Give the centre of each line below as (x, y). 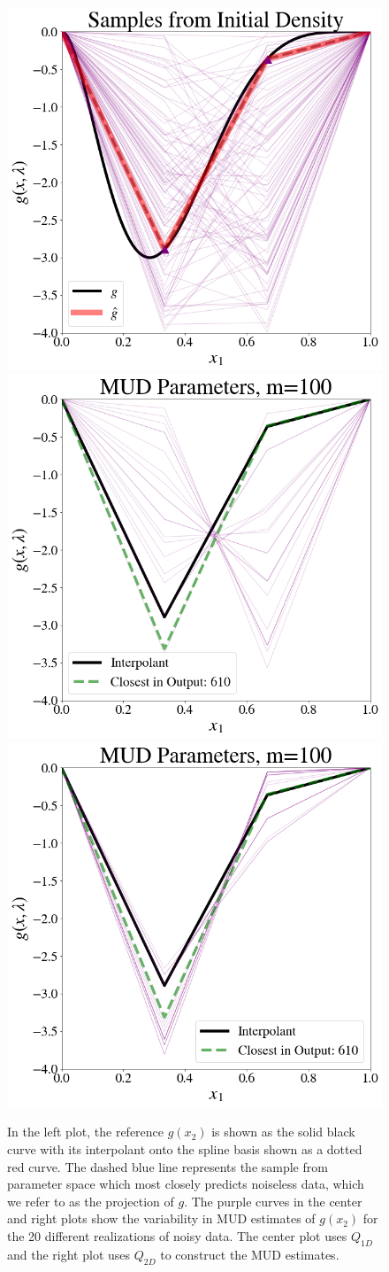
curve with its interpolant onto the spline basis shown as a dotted (185, 1148)
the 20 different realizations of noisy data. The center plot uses (177, 1235)
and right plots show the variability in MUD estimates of (161, 1218)
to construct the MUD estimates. (250, 1254)
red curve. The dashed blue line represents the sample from (168, 1166)
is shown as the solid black (283, 1132)
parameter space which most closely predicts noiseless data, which (186, 1184)
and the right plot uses (69, 1254)
